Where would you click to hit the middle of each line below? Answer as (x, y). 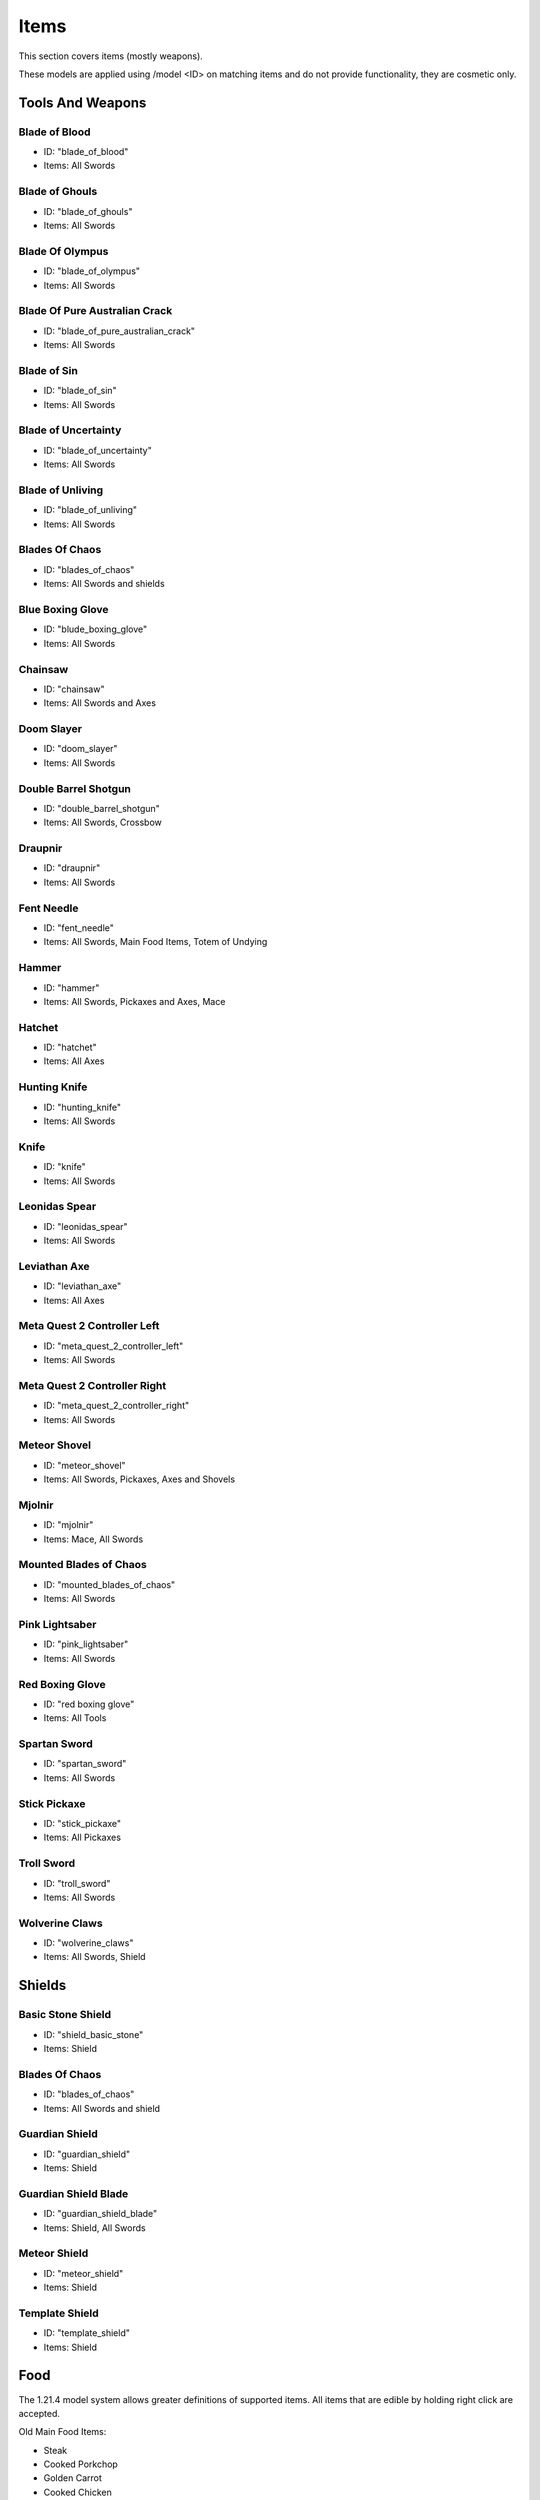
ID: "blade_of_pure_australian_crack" (119, 331)
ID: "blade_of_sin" (80, 391)
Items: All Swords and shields (104, 584)
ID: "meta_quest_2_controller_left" (113, 1346)
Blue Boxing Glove (63, 609)
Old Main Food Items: (62, 2432)
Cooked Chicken (77, 2492)
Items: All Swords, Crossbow (102, 822)
